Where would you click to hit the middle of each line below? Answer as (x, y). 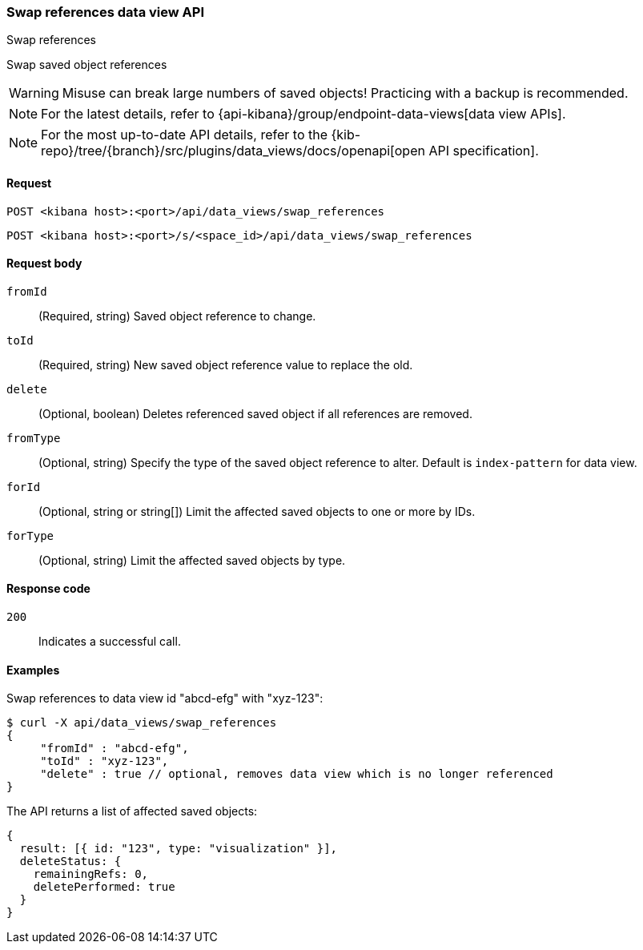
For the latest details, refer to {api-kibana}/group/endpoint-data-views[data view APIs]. (303, 114)
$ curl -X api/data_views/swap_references (142, 723)
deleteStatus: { (70, 861)
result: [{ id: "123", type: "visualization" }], (179, 849)
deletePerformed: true (104, 887)
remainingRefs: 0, (91, 874)
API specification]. (484, 151)
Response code (48, 589)
